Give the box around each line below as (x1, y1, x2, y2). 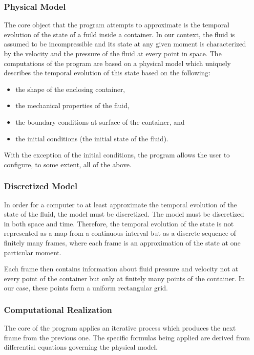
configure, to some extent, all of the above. (4, 159, 132, 169)
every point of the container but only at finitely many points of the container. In (4, 273, 245, 283)
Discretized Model (4, 180, 78, 192)
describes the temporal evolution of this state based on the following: (4, 67, 211, 78)
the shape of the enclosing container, (15, 84, 125, 94)
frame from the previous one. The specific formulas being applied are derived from (4, 332, 250, 342)
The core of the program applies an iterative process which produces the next (4, 323, 236, 333)
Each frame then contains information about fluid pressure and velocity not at (4, 264, 238, 274)
